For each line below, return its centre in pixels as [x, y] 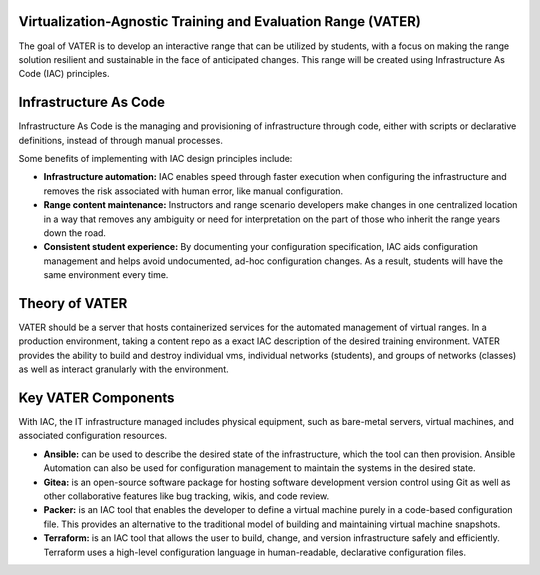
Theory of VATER [73, 303]
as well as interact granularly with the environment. [123, 369]
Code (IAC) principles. [64, 74]
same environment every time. [106, 275]
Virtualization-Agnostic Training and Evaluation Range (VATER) [220, 21]
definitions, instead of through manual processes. [121, 140]
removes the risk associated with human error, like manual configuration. [193, 191]
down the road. [75, 232]
